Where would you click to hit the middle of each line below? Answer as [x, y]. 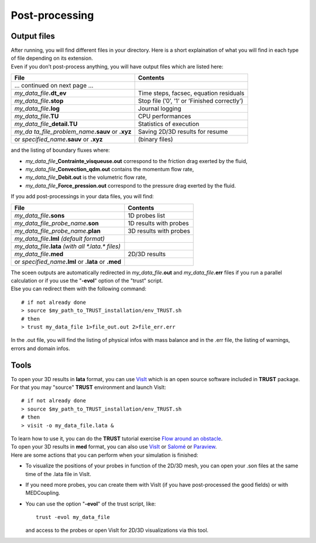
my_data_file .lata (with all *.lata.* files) [68, 246]
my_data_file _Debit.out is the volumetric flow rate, [86, 177]
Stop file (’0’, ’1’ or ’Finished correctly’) [190, 101]
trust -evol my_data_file [73, 517]
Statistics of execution [169, 124]
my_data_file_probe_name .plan [57, 230]
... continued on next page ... [54, 86]
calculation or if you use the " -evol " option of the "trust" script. [87, 280]
